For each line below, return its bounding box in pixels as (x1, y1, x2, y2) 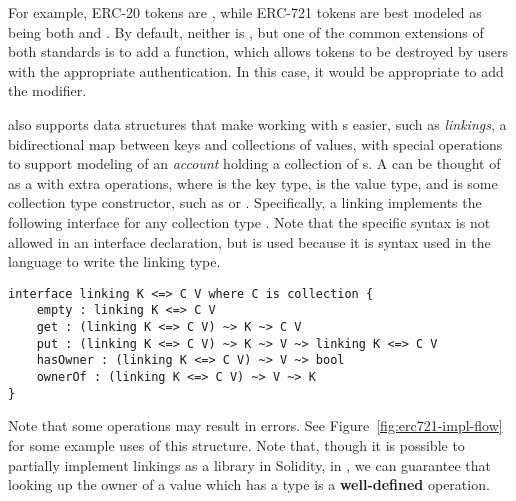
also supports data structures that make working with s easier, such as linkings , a (8, 113, 507, 134)
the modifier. (8, 80, 87, 101)
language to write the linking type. (8, 251, 221, 272)
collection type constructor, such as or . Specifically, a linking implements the (8, 192, 482, 213)
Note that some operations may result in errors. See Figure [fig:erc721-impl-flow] (8, 415, 503, 436)
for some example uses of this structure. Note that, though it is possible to (8, 434, 465, 455)
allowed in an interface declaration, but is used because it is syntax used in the (8, 231, 491, 252)
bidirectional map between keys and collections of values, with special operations (8, 133, 503, 154)
